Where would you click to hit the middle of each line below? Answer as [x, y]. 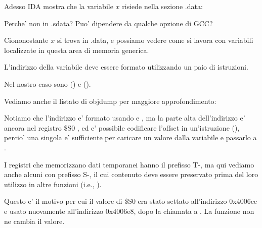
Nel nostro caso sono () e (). [48, 83]
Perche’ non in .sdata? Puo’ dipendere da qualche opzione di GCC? [108, 23]
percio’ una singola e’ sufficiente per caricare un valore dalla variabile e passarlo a [130, 137]
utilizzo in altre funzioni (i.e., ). [53, 184]
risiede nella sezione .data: [162, 6]
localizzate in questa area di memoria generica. [77, 50]
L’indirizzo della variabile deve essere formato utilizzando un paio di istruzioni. [126, 67]
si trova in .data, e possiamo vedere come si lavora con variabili [155, 40]
